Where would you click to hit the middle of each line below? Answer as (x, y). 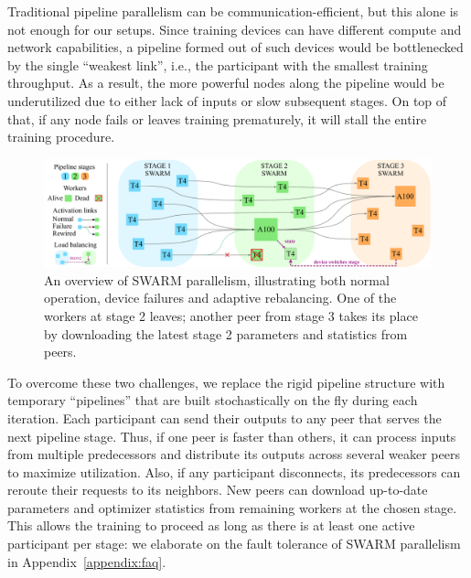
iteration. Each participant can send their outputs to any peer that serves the (225, 417)
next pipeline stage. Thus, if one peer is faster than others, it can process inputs (232, 436)
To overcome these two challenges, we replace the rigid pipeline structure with (226, 382)
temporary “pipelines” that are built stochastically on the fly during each (213, 400)
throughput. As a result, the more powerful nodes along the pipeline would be (226, 83)
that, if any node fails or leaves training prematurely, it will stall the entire (217, 118)
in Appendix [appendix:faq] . (87, 561)
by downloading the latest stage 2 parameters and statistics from (226, 333)
